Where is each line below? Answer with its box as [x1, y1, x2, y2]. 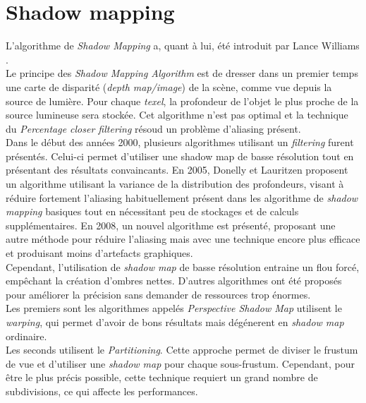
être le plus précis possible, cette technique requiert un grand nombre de [6, 370, 318, 385]
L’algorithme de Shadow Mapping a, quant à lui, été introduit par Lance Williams [6, 38, 360, 53]
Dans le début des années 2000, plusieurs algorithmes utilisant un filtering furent [6, 135, 354, 150]
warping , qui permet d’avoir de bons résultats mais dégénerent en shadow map [6, 315, 344, 329]
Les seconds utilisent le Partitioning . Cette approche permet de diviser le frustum [6, 342, 358, 357]
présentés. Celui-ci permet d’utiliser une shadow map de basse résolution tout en [6, 148, 354, 163]
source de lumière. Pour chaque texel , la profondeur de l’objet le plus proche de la [6, 93, 359, 108]
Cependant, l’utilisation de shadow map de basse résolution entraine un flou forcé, [6, 259, 360, 274]
